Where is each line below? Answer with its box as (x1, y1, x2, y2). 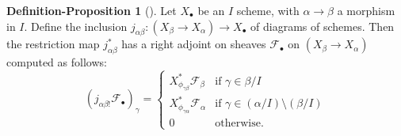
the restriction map (6, 36, 100, 52)
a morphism (337, 2, 395, 18)
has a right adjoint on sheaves (121, 36, 266, 52)
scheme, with (236, 2, 300, 18)
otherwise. (215, 117, 264, 129)
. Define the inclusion (24, 17, 128, 34)
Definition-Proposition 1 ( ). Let (6, 2, 177, 18)
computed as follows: (6, 54, 107, 70)
